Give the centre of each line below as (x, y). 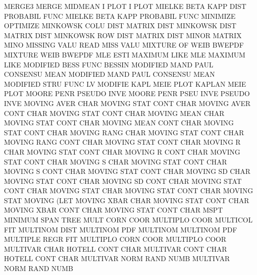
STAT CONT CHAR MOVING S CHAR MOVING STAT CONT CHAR (116, 161)
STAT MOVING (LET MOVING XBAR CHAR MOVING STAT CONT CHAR (127, 200)
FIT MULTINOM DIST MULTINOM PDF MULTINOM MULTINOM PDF (121, 229)
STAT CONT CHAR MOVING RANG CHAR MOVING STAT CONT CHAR (124, 132)
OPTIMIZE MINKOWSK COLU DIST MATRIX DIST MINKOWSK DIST (120, 26)
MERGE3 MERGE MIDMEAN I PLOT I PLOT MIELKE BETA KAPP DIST (125, 6)
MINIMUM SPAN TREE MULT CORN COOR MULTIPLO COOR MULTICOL (128, 220)
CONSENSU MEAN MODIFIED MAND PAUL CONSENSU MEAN (110, 74)
